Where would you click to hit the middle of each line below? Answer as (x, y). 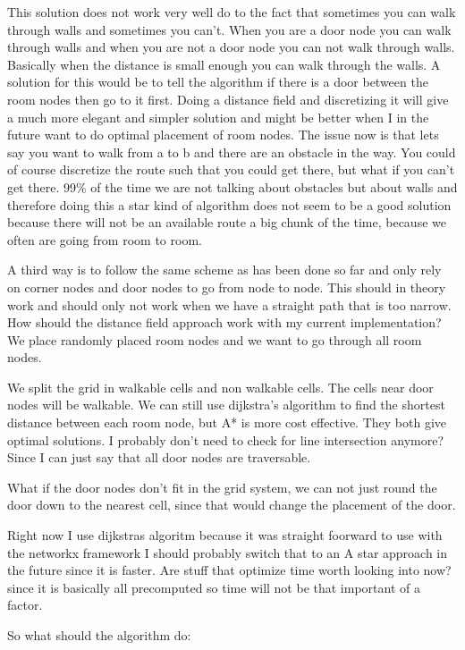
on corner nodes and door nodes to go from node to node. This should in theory (227, 287)
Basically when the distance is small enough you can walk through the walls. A (224, 64)
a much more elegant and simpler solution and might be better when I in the (218, 117)
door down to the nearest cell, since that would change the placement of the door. (232, 505)
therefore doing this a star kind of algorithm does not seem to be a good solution (229, 204)
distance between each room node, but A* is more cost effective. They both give (227, 422)
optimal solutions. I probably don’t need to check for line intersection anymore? (226, 439)
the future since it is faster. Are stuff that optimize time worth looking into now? (229, 570)
